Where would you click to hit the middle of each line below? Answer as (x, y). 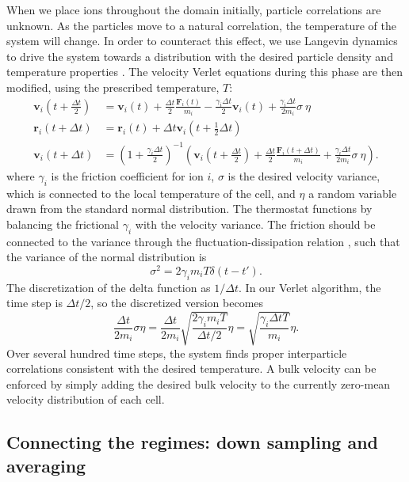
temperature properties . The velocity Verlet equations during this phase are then (204, 72)
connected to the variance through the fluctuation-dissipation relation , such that (203, 241)
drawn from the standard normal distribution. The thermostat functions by (189, 209)
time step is (34, 303)
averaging (46, 465)
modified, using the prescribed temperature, (113, 87)
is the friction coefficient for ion (127, 175)
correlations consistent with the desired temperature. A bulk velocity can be (191, 368)
